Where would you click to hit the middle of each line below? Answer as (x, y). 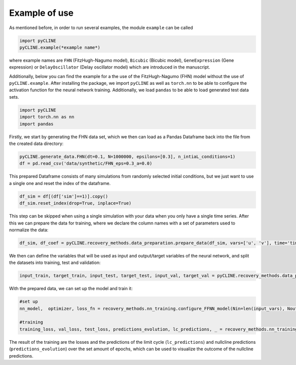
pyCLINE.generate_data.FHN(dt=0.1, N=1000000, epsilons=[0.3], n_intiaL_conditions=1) (128, 156)
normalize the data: (29, 230)
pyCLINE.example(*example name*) (60, 47)
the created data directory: (36, 144)
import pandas (37, 124)
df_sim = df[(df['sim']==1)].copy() (64, 196)
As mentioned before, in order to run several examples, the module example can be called (101, 28)
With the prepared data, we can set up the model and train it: (71, 289)
